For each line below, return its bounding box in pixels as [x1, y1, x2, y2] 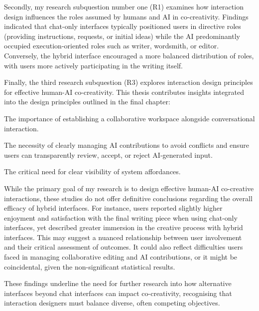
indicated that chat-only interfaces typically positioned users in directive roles [4, 21, 241, 31]
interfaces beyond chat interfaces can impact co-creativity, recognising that [4, 288, 232, 298]
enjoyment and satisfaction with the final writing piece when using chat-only [4, 212, 238, 223]
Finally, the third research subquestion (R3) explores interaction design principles [4, 77, 253, 87]
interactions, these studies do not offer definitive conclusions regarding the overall [4, 193, 253, 203]
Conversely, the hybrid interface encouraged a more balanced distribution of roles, [4, 50, 254, 60]
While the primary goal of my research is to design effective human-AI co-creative [4, 183, 254, 193]
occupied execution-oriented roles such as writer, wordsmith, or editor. [4, 40, 219, 51]
